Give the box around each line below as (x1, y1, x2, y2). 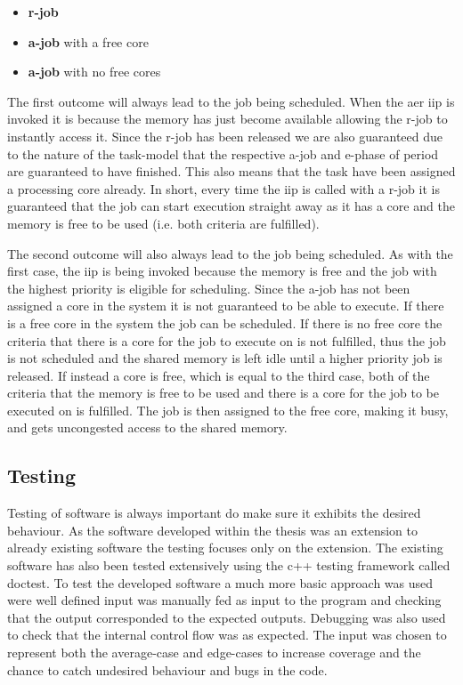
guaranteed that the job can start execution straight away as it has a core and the (7, 197, 455, 215)
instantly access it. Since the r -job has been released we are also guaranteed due (7, 126, 443, 145)
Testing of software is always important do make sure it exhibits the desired (7, 504, 421, 522)
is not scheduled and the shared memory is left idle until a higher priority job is (7, 349, 443, 367)
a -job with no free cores (28, 62, 161, 81)
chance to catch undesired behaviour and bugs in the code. (7, 660, 328, 679)
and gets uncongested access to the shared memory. (7, 418, 288, 437)
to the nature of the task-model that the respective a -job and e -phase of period (7, 144, 439, 163)
